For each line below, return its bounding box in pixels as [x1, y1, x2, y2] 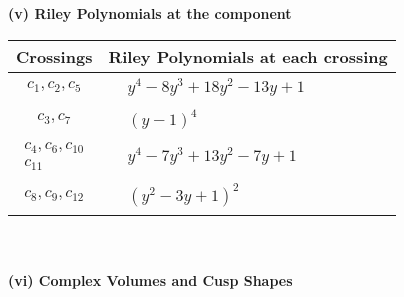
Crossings [16, 44, 93, 68]
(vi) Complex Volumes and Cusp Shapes [8, 269, 293, 290]
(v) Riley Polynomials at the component [8, 3, 292, 23]
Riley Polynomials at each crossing [108, 44, 388, 68]
